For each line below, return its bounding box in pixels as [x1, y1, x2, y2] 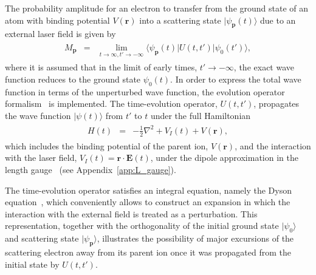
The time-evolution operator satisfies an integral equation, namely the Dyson [5, 183, 292, 196]
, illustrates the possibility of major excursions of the [97, 232, 294, 245]
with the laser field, [5, 151, 77, 164]
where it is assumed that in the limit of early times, [5, 61, 197, 73]
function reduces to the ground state [5, 72, 141, 85]
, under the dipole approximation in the [150, 151, 298, 164]
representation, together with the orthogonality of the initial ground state [5, 219, 279, 232]
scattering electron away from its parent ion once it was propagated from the [5, 245, 291, 258]
